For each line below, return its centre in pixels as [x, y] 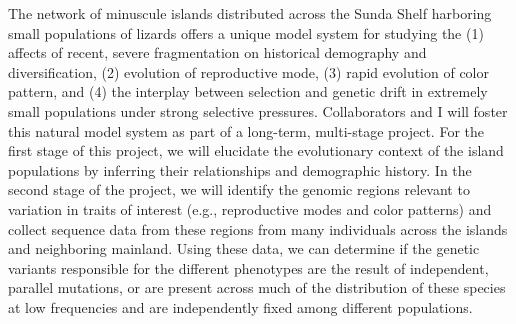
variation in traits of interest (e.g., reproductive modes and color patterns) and [250, 208]
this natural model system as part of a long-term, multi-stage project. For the [246, 130]
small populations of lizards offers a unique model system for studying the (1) [246, 32]
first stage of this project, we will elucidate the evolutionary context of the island [256, 150]
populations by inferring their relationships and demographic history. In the [240, 169]
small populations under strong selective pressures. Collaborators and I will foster [258, 110]
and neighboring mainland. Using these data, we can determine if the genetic [244, 248]
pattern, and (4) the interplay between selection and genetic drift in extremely [248, 91]
